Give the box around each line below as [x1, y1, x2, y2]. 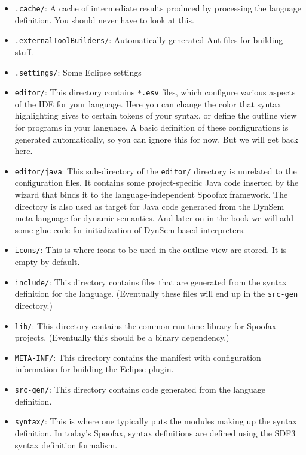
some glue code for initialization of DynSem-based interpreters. [14, 223, 246, 236]
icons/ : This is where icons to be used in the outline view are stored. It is [14, 243, 287, 256]
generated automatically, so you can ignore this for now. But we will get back [14, 132, 298, 145]
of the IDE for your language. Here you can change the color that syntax [14, 97, 281, 110]
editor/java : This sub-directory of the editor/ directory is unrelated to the [14, 164, 297, 177]
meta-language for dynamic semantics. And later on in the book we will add [14, 212, 293, 224]
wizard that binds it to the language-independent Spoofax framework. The [14, 188, 288, 201]
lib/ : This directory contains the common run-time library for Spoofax [14, 319, 277, 332]
